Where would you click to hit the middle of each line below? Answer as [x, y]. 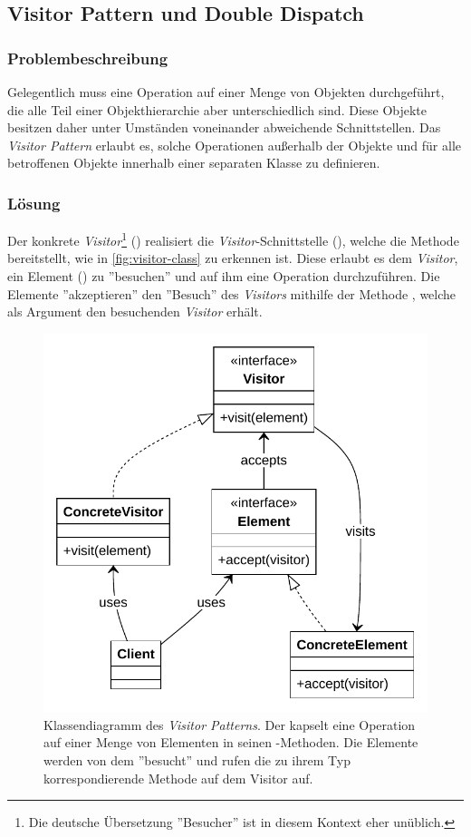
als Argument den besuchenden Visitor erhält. [135, 311]
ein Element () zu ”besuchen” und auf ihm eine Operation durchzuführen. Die [224, 276]
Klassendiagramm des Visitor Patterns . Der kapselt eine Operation [230, 724]
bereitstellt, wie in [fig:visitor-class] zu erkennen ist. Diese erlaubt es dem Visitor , [233, 258]
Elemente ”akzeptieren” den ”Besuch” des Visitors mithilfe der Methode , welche [232, 293]
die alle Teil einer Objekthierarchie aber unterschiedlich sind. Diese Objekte [217, 109]
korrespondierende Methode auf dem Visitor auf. [178, 778]
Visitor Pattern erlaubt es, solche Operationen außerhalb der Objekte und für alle [235, 145]
